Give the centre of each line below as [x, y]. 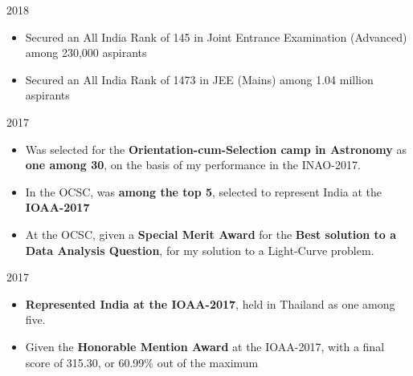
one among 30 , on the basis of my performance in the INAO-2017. [193, 165]
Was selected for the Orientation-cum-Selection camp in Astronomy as [216, 149]
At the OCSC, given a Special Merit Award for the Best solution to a [211, 234]
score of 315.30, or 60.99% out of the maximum [142, 362]
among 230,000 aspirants [86, 53]
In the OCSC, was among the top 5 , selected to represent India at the [203, 191]
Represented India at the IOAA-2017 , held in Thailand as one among [210, 303]
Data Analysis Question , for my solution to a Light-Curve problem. [200, 250]
